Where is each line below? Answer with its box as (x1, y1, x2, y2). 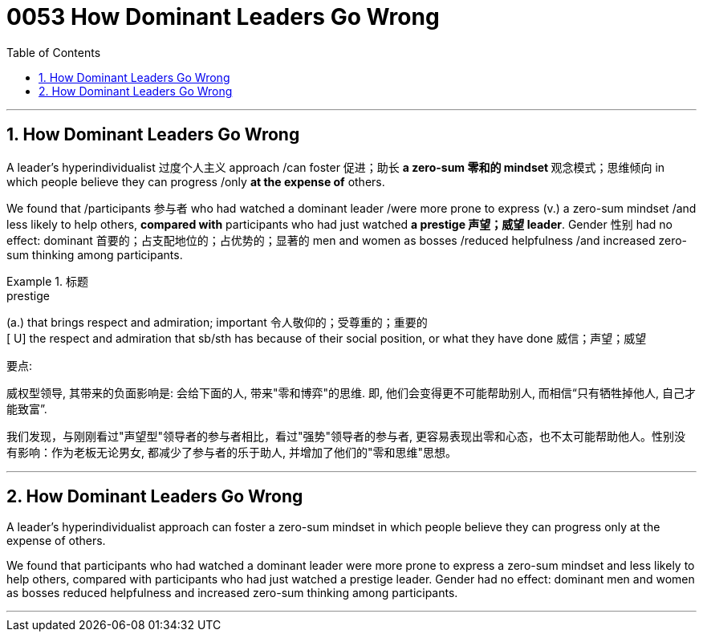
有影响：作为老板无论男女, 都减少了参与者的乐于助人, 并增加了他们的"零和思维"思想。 (6, 445, 457, 459)
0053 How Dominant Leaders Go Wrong (6, 3, 440, 30)
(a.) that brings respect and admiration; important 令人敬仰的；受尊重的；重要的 (6, 315, 428, 329)
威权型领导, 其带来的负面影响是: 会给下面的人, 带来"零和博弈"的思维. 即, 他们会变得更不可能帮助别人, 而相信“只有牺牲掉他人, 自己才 (6, 385, 697, 400)
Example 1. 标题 (6, 274, 88, 288)
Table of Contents (6, 45, 101, 59)
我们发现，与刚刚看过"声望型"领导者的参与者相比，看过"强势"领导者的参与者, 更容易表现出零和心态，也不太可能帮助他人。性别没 (6, 429, 686, 443)
